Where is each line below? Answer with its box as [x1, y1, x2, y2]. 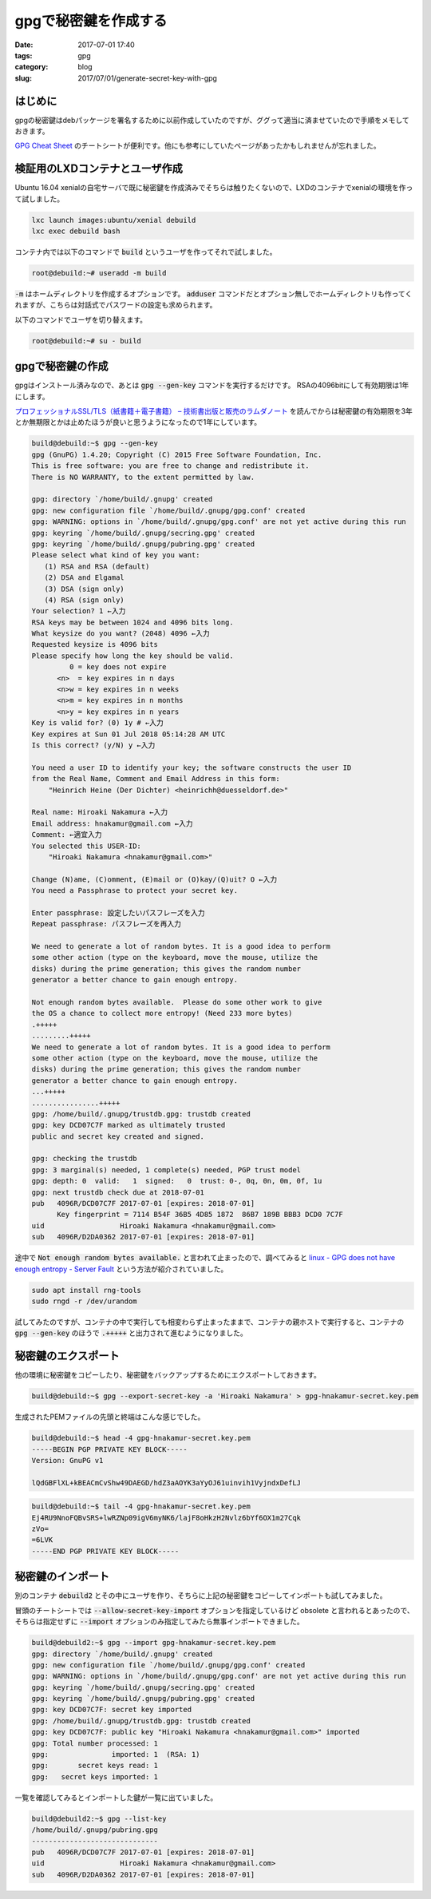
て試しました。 [14, 194, 64, 204]
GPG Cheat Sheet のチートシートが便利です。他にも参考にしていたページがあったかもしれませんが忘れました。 [14, 141, 381, 151]
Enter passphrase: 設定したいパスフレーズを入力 [31, 908, 205, 918]
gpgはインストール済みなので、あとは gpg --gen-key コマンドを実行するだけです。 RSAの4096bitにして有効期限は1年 [14, 380, 409, 391]
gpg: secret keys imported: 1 [31, 1772, 159, 1781]
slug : [14, 73, 32, 83]
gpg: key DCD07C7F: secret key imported [31, 1705, 192, 1715]
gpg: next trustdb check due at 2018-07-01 [31, 1187, 205, 1197]
